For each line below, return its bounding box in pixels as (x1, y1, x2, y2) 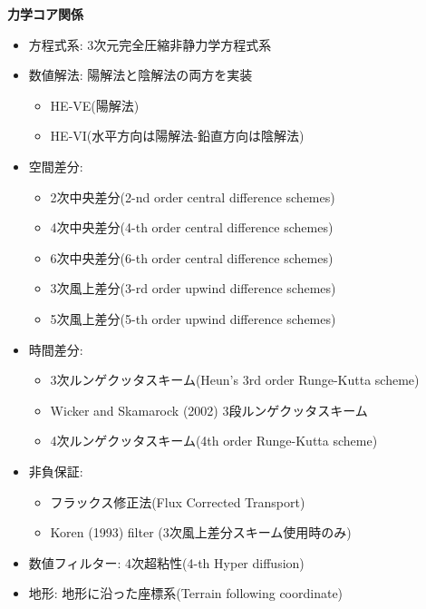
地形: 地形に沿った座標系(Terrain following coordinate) (28, 584, 344, 603)
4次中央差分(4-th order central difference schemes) (50, 218, 334, 237)
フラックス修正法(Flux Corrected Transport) (50, 492, 305, 511)
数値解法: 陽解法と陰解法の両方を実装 (28, 65, 253, 84)
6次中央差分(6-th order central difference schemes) (50, 248, 334, 267)
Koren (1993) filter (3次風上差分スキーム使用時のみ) (50, 523, 352, 542)
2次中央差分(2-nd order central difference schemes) (50, 187, 335, 206)
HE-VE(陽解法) (50, 95, 140, 114)
